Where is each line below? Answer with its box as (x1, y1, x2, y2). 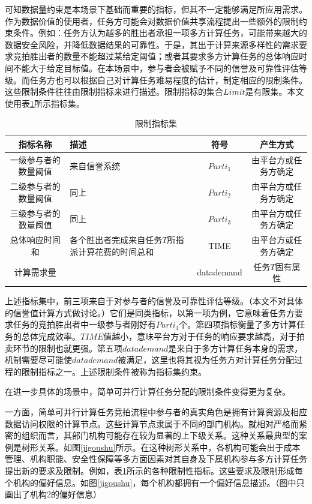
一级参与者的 (10, 153, 61, 166)
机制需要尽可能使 (5, 353, 72, 366)
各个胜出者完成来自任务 (70, 233, 163, 246)
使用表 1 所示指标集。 (5, 97, 85, 109)
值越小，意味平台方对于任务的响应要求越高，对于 (103, 330, 297, 342)
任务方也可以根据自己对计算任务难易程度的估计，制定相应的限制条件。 (29, 73, 307, 86)
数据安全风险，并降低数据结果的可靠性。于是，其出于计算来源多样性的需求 (5, 38, 299, 50)
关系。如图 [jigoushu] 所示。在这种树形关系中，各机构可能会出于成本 (38, 440, 301, 453)
